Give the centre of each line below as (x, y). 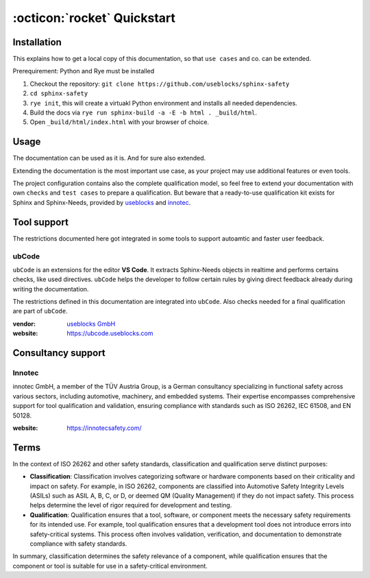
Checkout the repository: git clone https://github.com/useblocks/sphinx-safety (160, 84)
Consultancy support (59, 353)
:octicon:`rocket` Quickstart (94, 18)
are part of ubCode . (40, 311)
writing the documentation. (51, 289)
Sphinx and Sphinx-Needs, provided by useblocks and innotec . (102, 202)
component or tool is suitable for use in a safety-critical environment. (110, 566)
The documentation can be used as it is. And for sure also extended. (109, 158)
